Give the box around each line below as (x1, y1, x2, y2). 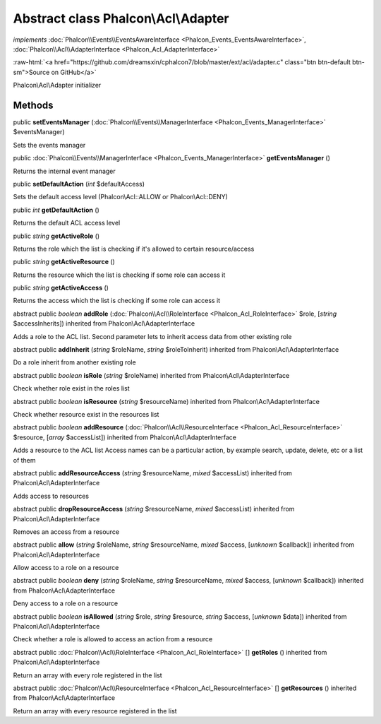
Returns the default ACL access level (13, 219, 121, 227)
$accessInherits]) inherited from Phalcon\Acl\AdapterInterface (13, 319, 195, 328)
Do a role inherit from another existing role (13, 358, 137, 367)
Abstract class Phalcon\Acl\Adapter (13, 11, 229, 26)
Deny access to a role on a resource (13, 599, 119, 607)
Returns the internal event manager (13, 167, 116, 175)
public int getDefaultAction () (13, 206, 100, 214)
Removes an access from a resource (13, 527, 120, 536)
